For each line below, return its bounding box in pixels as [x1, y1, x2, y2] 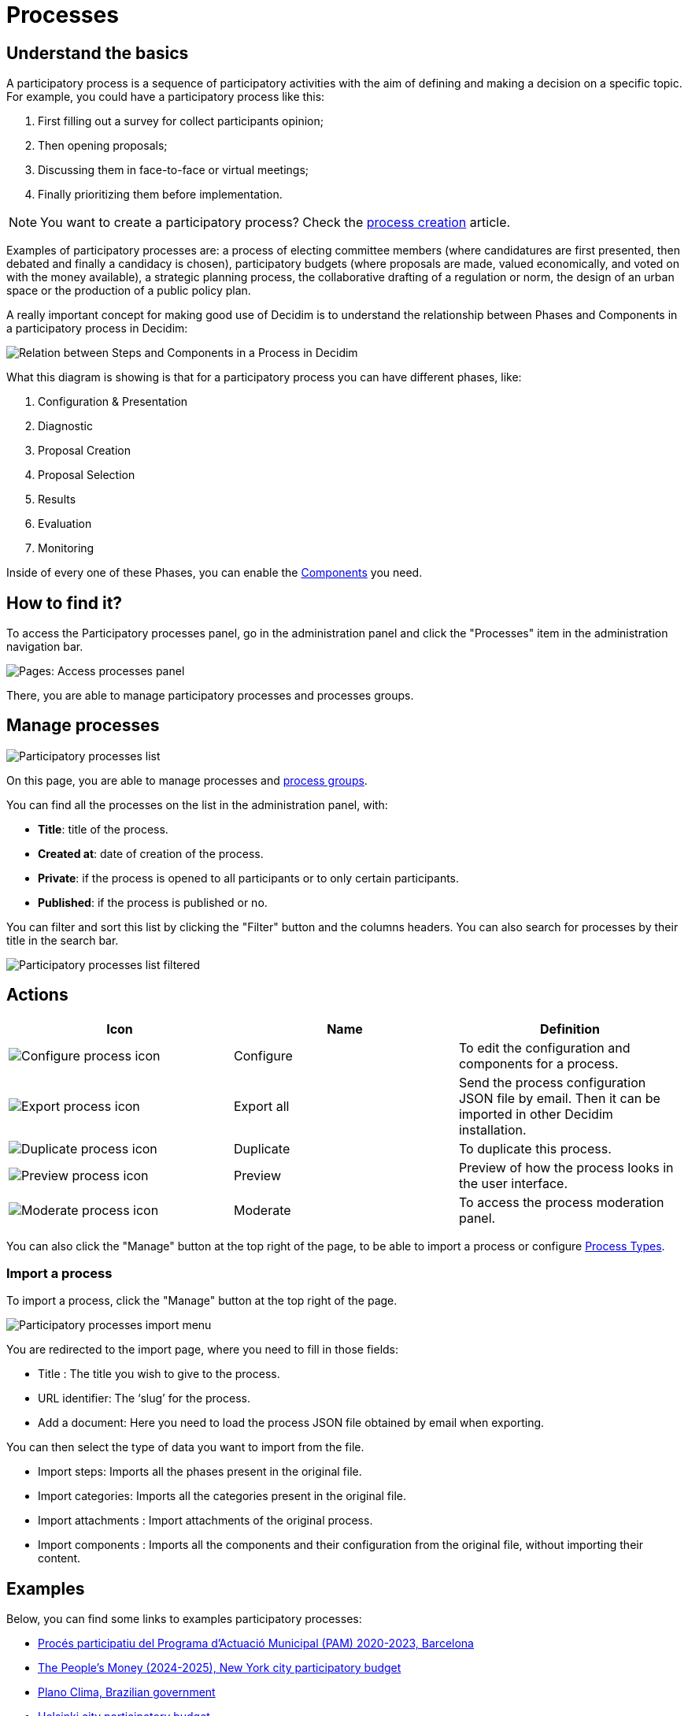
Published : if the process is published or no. [38, 895, 268, 909]
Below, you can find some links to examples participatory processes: [6, 1612, 362, 1626]
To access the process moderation [458, 1194, 664, 1210]
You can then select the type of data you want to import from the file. [6, 1440, 364, 1454]
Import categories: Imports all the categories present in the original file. [38, 1489, 407, 1503]
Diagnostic [38, 419, 93, 433]
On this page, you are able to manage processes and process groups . [6, 773, 368, 787]
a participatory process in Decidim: [6, 321, 188, 336]
